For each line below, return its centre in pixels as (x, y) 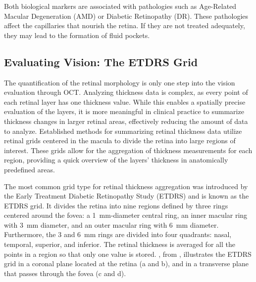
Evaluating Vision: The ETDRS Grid (101, 61)
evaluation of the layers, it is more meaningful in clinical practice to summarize (124, 111)
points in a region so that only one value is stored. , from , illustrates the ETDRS (128, 254)
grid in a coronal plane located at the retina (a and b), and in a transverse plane (126, 263)
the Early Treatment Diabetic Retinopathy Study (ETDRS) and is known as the (127, 196)
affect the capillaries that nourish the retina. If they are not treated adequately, (125, 25)
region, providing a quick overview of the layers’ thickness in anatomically (116, 160)
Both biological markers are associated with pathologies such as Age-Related (120, 6)
